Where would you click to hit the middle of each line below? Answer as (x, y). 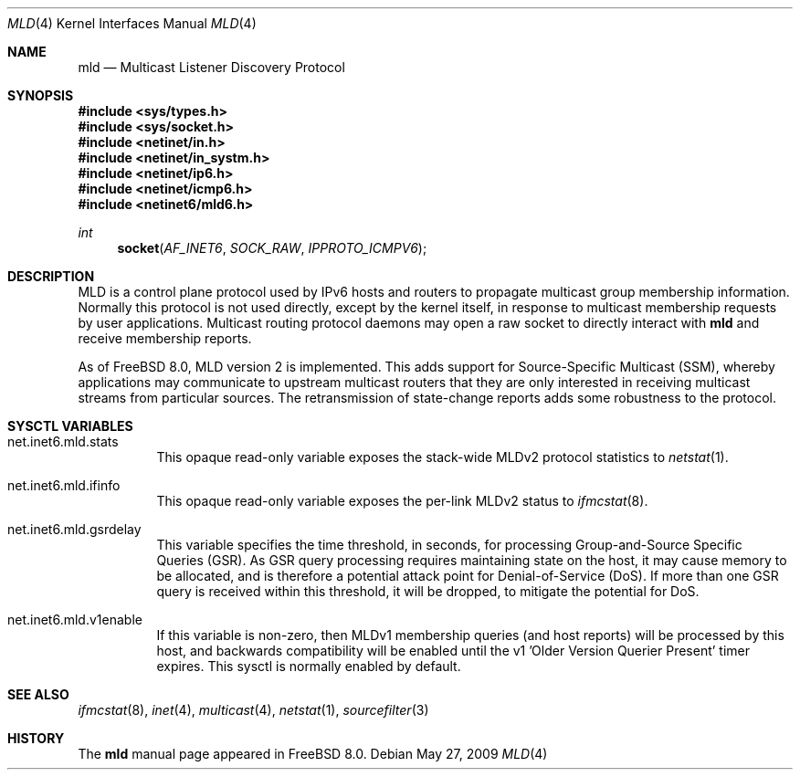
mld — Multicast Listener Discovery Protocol (211, 67)
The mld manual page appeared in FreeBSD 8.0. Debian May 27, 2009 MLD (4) (313, 754)
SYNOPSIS (41, 95)
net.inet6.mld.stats (63, 441)
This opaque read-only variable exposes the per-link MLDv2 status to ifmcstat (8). (402, 501)
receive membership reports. (165, 338)
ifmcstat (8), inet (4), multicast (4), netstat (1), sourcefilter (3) (253, 710)
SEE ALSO (38, 694)
